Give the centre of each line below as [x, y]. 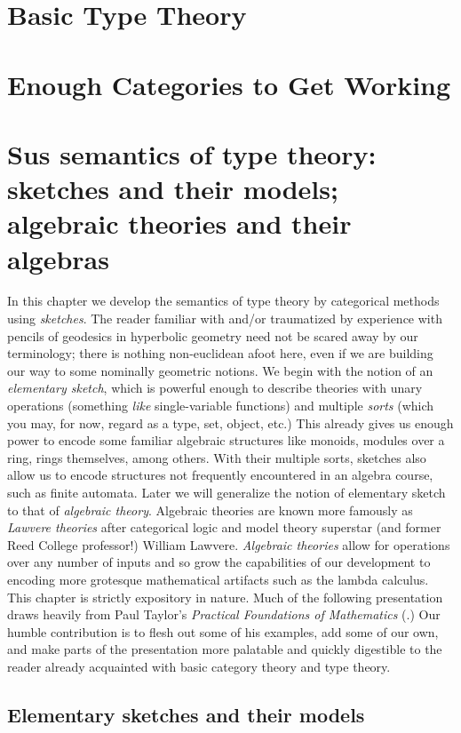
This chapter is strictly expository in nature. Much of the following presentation [225, 597]
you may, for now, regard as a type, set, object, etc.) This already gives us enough [230, 422]
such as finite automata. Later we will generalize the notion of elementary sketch [227, 492]
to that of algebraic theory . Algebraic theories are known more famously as [210, 510]
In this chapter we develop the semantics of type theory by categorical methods [223, 301]
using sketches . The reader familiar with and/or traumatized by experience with [225, 319]
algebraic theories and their [179, 223]
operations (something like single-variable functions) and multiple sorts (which [221, 405]
